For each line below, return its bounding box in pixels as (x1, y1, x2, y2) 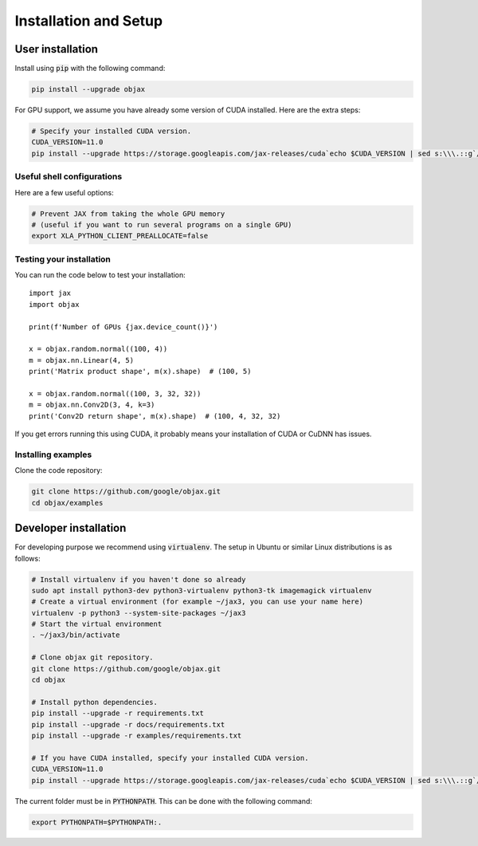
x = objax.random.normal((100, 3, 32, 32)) (29, 389, 202, 398)
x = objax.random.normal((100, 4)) (29, 344, 168, 354)
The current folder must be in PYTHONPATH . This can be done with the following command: (14, 796, 312, 805)
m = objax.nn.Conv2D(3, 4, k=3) (29, 400, 155, 410)
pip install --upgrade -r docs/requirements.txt (31, 720, 225, 729)
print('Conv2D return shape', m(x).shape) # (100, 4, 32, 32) (29, 411, 281, 420)
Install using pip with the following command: (14, 64, 166, 73)
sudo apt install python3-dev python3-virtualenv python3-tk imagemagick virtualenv (31, 586, 372, 595)
